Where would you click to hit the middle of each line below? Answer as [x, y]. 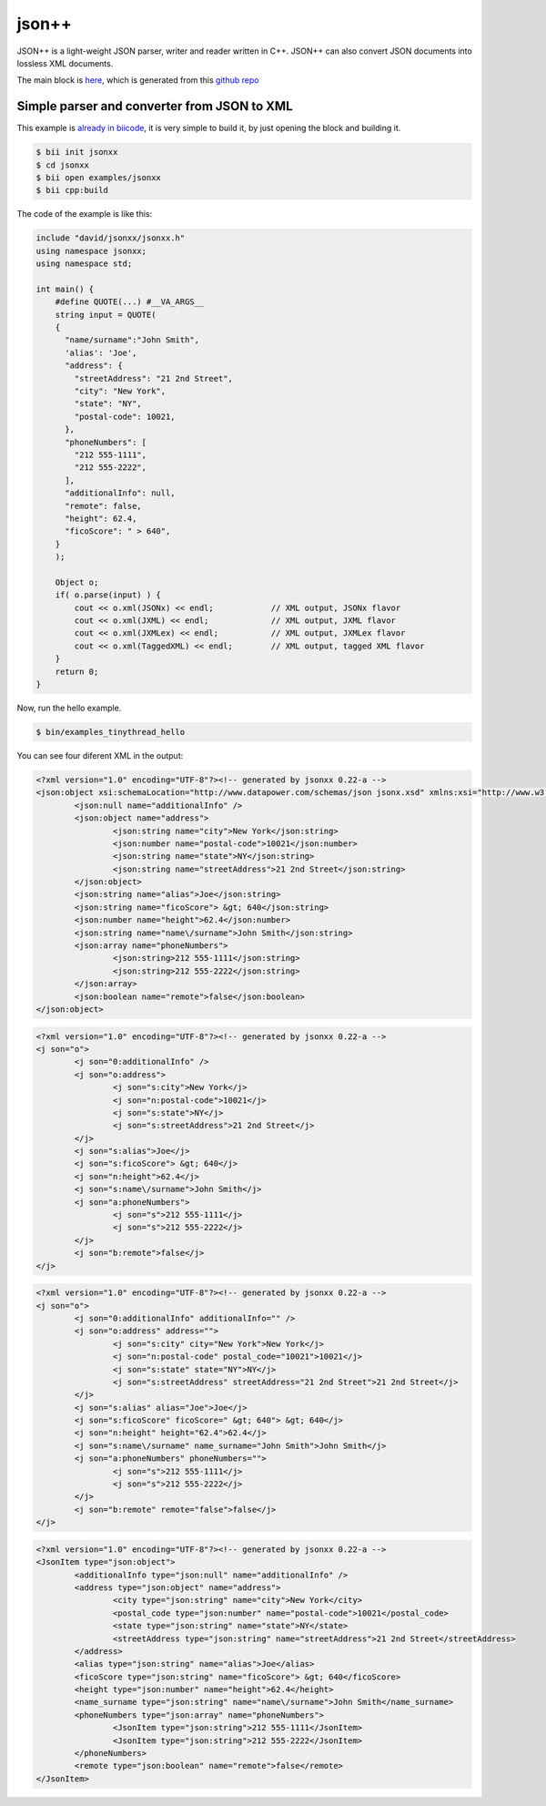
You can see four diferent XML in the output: [100, 755]
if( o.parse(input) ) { [108, 595]
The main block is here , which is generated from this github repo [138, 80]
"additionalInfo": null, [121, 493]
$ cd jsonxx [63, 165]
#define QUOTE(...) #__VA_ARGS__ [130, 302]
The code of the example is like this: [85, 214]
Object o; [77, 582]
